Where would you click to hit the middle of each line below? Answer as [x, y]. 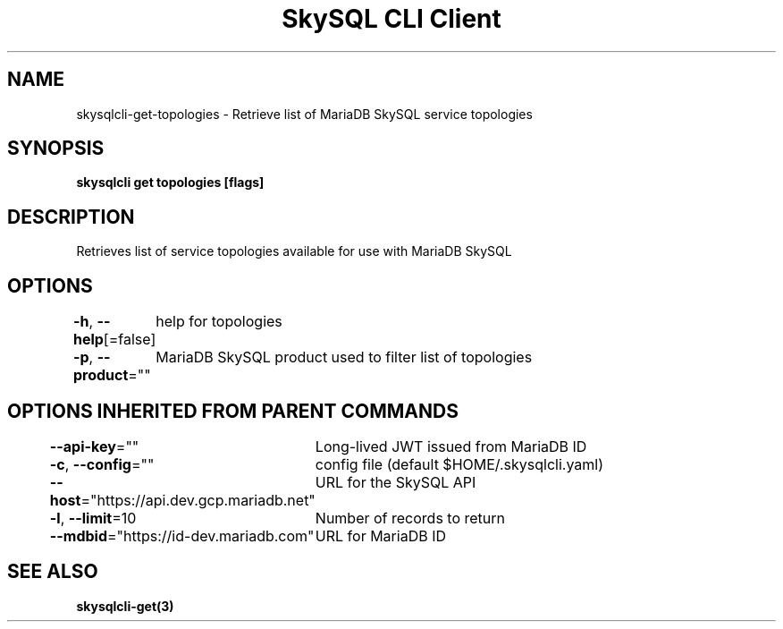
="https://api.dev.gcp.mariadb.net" [198, 500]
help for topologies [219, 322]
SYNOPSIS [56, 149]
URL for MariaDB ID [380, 535]
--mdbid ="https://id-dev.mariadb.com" [182, 535]
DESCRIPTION [71, 217]
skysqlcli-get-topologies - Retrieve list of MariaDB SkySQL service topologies [304, 114]
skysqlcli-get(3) [125, 606]
